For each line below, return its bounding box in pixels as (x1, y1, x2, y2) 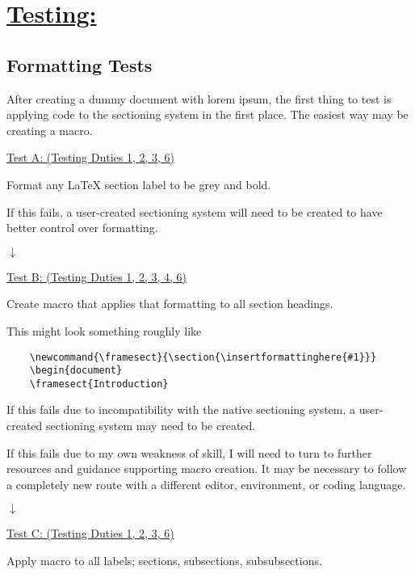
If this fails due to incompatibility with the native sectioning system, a (6, 401, 356, 418)
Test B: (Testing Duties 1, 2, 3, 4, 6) (6, 268, 187, 285)
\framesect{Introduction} (29, 378, 169, 390)
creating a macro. (6, 121, 93, 138)
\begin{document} (29, 365, 123, 377)
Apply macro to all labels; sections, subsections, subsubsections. (6, 552, 322, 569)
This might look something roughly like (6, 322, 202, 339)
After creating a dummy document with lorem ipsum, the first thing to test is (6, 90, 392, 107)
